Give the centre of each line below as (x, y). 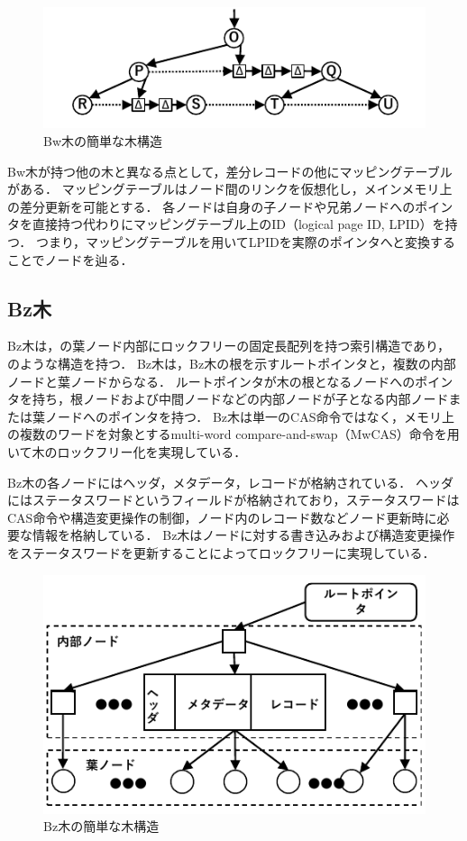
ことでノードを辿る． (70, 259)
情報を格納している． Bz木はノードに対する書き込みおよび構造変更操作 (243, 535)
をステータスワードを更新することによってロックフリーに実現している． (221, 552)
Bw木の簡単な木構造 (103, 141)
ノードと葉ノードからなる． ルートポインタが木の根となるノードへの (211, 381)
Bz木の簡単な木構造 (101, 826)
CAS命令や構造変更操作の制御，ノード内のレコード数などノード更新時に (222, 517)
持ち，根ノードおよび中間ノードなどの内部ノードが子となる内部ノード (240, 399)
